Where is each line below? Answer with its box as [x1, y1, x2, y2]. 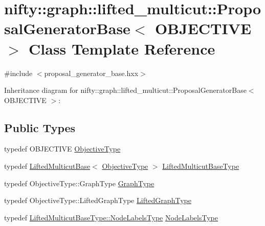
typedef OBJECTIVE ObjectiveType [4, 143, 121, 154]
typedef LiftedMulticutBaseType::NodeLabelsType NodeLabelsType [4, 212, 218, 222]
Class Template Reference [29, 38, 215, 59]
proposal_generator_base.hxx [44, 67, 139, 78]
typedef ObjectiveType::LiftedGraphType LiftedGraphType [4, 195, 191, 206]
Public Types [4, 119, 76, 135]
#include [4, 67, 33, 78]
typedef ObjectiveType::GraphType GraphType [4, 178, 154, 188]
